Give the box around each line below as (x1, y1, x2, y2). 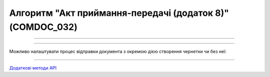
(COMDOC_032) (9, 21, 77, 32)
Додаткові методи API (9, 65, 57, 71)
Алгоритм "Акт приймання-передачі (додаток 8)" (9, 7, 229, 18)
